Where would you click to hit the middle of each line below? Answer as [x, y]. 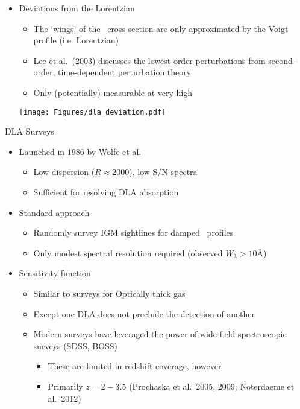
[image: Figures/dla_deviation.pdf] [92, 112]
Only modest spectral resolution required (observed [128, 252]
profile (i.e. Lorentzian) [76, 40]
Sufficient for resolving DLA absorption [106, 192]
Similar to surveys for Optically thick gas [109, 293]
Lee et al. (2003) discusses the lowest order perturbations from [149, 60]
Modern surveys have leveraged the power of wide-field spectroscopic [160, 334]
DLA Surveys [30, 131]
